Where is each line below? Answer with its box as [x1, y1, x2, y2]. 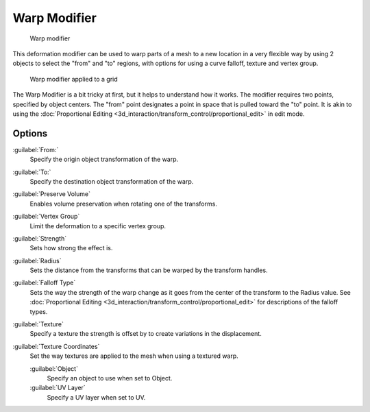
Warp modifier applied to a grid [29, 75, 118, 83]
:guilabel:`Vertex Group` [12, 213, 80, 221]
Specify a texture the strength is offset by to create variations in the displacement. [29, 330, 262, 338]
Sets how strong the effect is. [29, 244, 113, 252]
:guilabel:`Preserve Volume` [12, 190, 91, 198]
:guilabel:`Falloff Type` [12, 278, 76, 287]
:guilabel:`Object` [29, 364, 79, 373]
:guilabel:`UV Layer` [29, 384, 86, 392]
